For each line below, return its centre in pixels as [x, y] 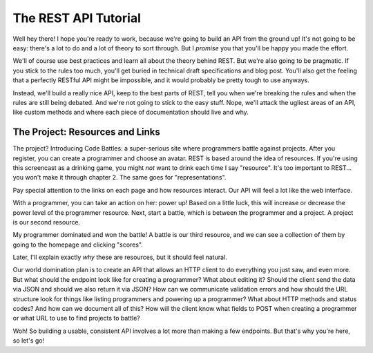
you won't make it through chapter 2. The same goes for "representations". [119, 178]
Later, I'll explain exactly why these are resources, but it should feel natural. [120, 257]
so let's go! [29, 341]
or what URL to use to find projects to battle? [77, 318]
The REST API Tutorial [77, 18]
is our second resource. [47, 222]
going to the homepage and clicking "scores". [78, 245]
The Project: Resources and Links [86, 132]
